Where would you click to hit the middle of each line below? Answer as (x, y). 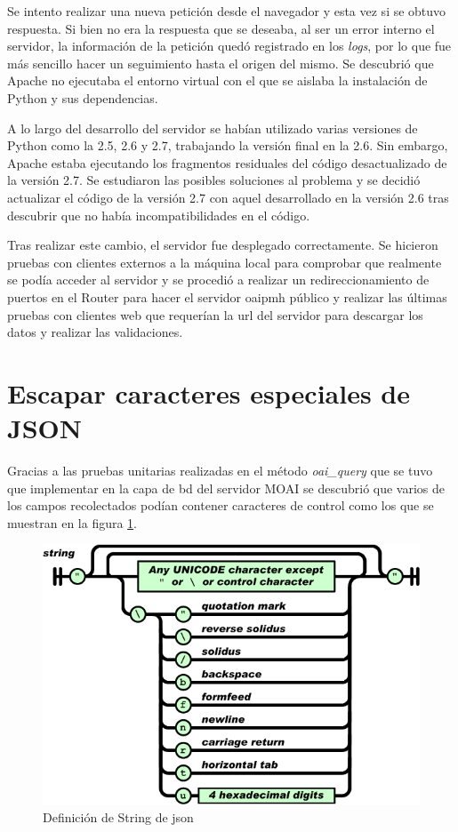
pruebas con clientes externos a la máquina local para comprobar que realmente (225, 262)
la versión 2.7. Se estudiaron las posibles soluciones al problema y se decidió (214, 180)
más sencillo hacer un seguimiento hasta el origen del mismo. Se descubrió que (221, 63)
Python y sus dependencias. (83, 97)
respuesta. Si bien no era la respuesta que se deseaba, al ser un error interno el (221, 28)
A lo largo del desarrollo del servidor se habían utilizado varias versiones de (213, 128)
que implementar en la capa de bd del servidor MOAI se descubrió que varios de (226, 488)
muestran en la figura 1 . (72, 522)
